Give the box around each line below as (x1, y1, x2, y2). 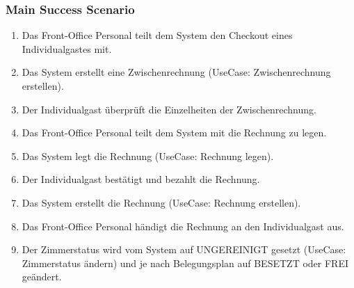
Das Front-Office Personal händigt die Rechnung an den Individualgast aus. (22, 218, 344, 233)
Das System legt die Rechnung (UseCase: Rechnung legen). (22, 148, 274, 163)
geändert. (22, 269, 62, 284)
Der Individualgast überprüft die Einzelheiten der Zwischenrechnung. (22, 102, 316, 116)
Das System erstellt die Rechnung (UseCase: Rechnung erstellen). (22, 195, 301, 209)
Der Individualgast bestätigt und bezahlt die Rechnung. (22, 172, 260, 186)
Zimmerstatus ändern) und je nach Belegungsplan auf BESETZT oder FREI (22, 255, 348, 270)
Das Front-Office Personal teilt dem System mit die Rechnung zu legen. (22, 125, 327, 140)
